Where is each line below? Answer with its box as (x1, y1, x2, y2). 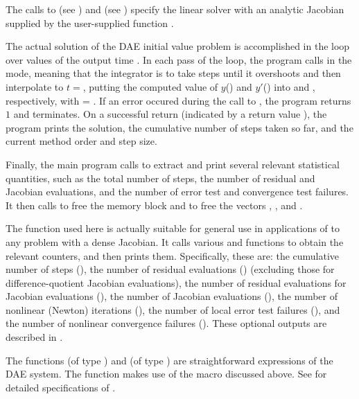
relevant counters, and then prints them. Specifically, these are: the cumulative (6, 248, 340, 263)
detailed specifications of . (6, 380, 116, 394)
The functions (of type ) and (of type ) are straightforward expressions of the (6, 353, 333, 367)
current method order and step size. (6, 134, 157, 148)
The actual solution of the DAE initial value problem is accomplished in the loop (6, 39, 350, 53)
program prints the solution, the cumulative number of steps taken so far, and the (6, 120, 353, 134)
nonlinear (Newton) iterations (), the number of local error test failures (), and (6, 302, 340, 317)
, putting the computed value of (82, 79, 218, 94)
